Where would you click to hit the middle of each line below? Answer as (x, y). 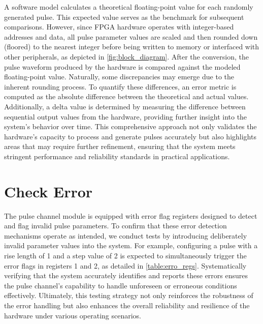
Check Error (48, 191)
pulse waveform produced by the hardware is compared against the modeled (122, 66)
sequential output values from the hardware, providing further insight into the (126, 116)
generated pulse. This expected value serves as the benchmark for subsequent (124, 17)
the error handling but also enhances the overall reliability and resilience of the (127, 305)
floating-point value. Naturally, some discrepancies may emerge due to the (119, 77)
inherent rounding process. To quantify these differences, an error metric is (120, 86)
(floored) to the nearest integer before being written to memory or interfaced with (132, 47)
